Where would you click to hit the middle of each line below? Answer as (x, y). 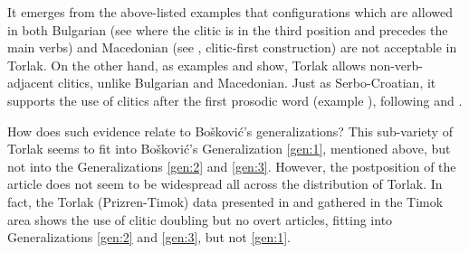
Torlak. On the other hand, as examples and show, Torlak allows (187, 65)
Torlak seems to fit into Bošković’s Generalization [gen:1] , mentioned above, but (229, 149)
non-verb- (396, 65)
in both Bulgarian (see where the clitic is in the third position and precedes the (228, 29)
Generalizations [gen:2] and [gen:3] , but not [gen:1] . (149, 237)
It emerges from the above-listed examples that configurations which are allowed (230, 12)
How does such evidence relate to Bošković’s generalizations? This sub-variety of (230, 131)
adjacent (31, 83)
